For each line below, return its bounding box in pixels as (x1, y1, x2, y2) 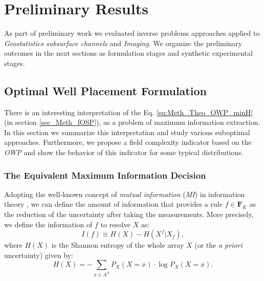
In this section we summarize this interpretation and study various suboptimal (4, 126, 250, 137)
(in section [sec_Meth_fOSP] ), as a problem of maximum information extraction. (4, 117, 260, 127)
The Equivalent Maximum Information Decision (4, 168, 206, 181)
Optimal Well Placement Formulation (4, 82, 207, 98)
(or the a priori (194, 240, 243, 250)
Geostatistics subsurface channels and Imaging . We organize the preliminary (4, 37, 243, 48)
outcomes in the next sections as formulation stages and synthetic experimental (4, 48, 253, 58)
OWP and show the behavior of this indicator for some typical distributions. (4, 147, 244, 158)
